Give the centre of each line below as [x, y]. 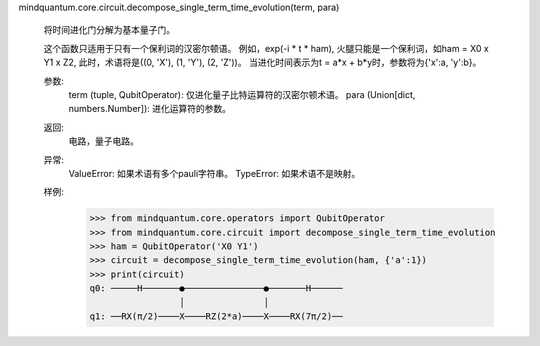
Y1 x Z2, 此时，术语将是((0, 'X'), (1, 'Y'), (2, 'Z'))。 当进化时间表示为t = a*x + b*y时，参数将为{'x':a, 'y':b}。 [262, 62]
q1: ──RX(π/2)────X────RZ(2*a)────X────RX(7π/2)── [216, 316]
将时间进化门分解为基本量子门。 [109, 30]
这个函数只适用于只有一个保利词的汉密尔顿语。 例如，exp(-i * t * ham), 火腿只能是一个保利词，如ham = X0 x [266, 48]
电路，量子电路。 [103, 141]
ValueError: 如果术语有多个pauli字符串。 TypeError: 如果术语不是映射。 [214, 173]
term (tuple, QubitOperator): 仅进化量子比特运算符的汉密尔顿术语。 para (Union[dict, [242, 94]
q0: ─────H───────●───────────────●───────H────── [216, 288]
